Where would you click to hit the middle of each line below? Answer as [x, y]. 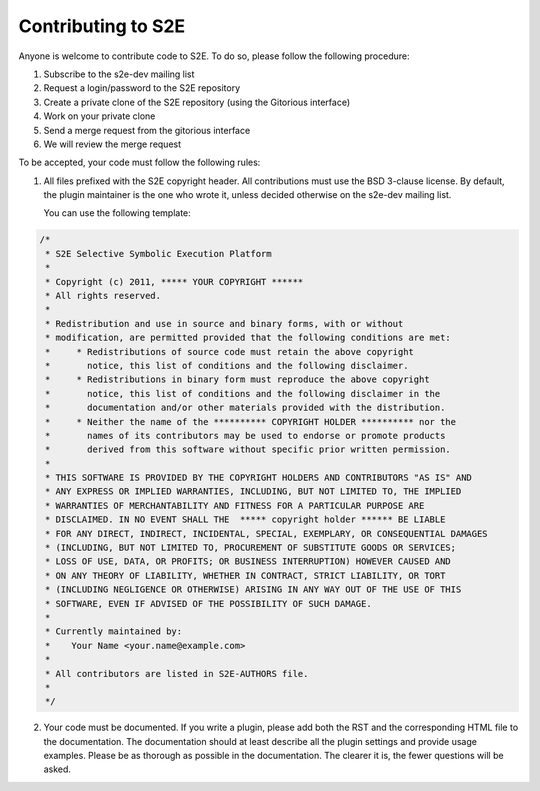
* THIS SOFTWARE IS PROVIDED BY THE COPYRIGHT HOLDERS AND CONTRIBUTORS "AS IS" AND [258, 478]
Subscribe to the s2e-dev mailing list [119, 74]
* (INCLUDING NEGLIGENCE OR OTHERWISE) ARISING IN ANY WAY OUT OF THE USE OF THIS [253, 589]
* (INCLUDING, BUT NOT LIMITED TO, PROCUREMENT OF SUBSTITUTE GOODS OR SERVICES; [251, 548]
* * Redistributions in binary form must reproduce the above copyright [237, 379]
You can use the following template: [117, 213]
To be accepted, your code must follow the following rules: [139, 162]
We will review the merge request [112, 144]
